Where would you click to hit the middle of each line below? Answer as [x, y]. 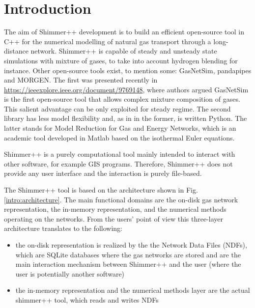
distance [16, 51]
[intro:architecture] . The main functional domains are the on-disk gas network [121, 199]
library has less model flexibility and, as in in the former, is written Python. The [126, 118]
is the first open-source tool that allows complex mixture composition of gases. [122, 99]
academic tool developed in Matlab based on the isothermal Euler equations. [119, 137]
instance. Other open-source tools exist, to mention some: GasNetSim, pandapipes [128, 70]
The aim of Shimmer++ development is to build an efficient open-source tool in [124, 32]
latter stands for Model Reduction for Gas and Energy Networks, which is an [120, 128]
